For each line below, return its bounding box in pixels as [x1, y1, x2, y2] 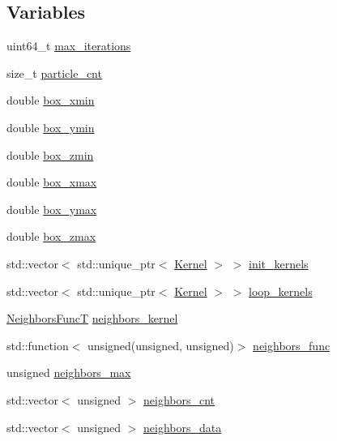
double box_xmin [6, 92, 95, 109]
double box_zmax [6, 228, 96, 245]
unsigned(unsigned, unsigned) [87, 336, 234, 353]
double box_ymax [6, 200, 97, 217]
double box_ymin [6, 118, 95, 135]
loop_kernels [248, 282, 313, 299]
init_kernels [248, 255, 309, 272]
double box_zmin [6, 146, 94, 163]
